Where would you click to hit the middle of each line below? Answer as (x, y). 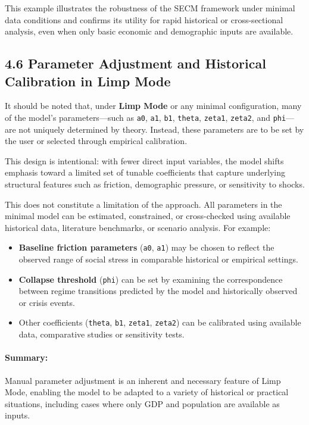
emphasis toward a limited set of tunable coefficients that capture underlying (145, 172)
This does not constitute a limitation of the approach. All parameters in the (143, 204)
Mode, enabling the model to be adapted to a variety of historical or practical (147, 392)
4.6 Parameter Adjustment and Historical (135, 63)
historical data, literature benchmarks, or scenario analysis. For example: (138, 227)
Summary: (26, 357)
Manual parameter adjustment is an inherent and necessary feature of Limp (143, 380)
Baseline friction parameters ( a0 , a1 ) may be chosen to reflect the (146, 247)
